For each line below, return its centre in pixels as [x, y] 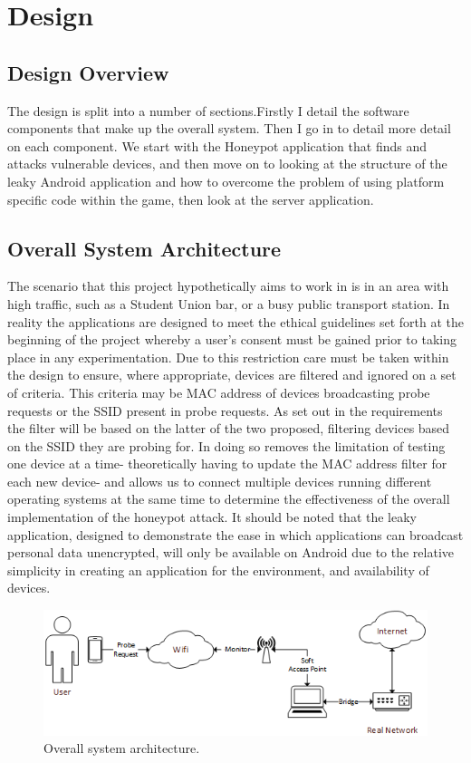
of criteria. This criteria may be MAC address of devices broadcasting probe [219, 392]
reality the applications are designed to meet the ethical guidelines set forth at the [236, 321]
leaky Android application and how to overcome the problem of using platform [226, 181]
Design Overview [88, 72]
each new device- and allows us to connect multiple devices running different [220, 481]
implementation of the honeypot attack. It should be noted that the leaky [212, 517]
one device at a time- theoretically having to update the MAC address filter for [227, 464]
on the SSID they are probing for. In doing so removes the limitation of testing [226, 445]
